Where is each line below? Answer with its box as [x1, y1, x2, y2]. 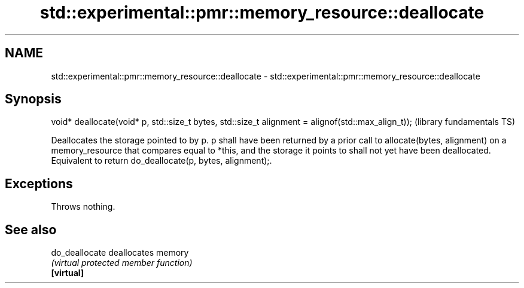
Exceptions [5, 176, 73, 191]
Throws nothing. [51, 201, 115, 212]
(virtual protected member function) [51, 258, 193, 268]
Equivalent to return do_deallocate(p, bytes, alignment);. [51, 155, 272, 166]
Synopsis [5, 91, 62, 107]
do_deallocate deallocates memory [51, 247, 189, 258]
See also [5, 222, 57, 237]
